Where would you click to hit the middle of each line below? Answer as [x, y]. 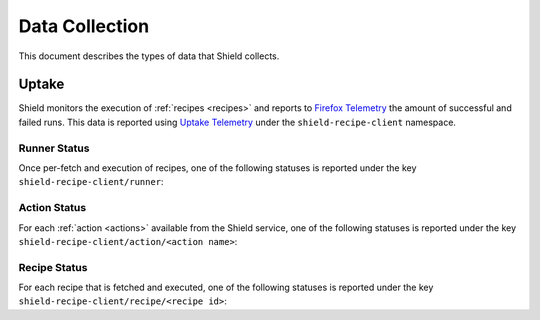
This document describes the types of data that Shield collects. [149, 56]
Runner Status [54, 148]
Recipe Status [53, 267]
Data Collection [84, 26]
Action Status [52, 208]
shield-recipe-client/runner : [91, 182]
